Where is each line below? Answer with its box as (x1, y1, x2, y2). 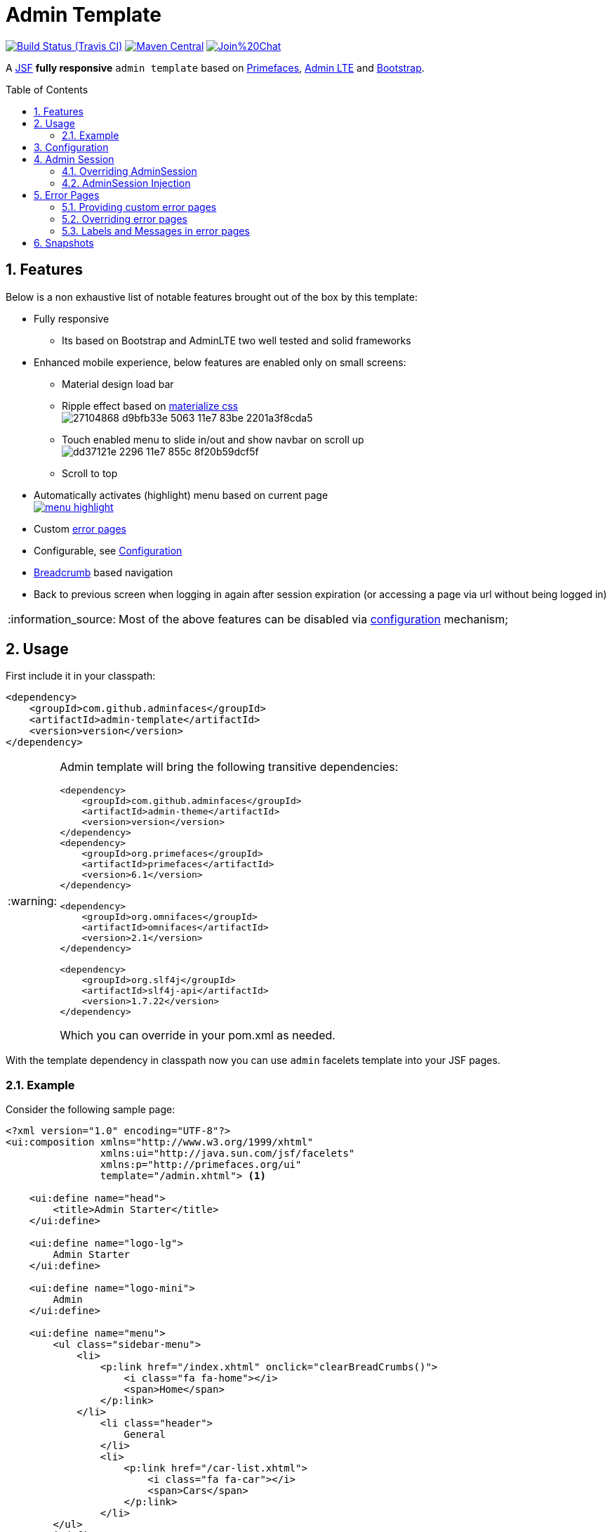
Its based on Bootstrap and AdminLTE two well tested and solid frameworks (62, 334, 411, 346)
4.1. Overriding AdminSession (62, 164, 197, 177)
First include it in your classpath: (6, 670, 156, 682)
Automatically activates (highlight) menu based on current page (34, 488, 328, 501)
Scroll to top (62, 467, 118, 479)
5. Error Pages (34, 188, 100, 201)
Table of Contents (6, 83, 88, 96)
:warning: (8, 894, 58, 909)
